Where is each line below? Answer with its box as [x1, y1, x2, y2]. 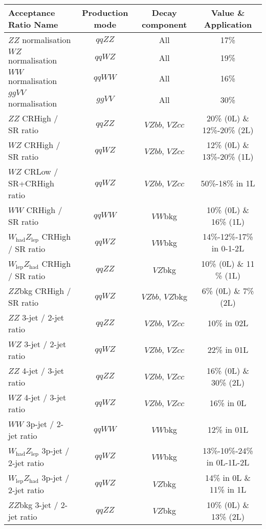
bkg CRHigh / [19, 284, 71, 297]
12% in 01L [207, 424, 249, 436]
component [142, 18, 187, 30]
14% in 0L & [205, 472, 251, 484]
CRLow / [24, 165, 58, 177]
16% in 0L [209, 397, 247, 409]
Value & [211, 7, 245, 18]
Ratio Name [8, 18, 58, 30]
